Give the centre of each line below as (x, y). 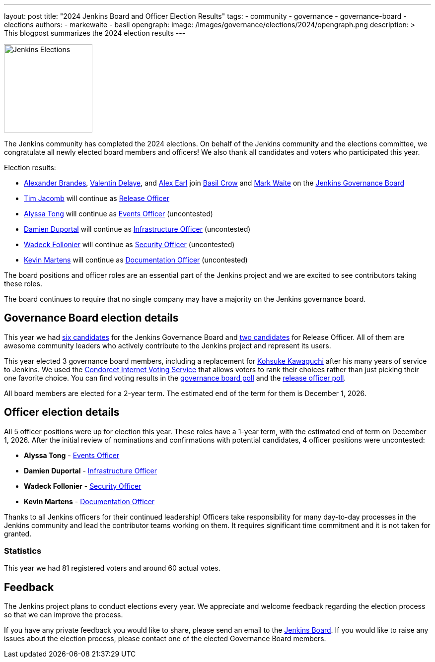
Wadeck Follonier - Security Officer (83, 486)
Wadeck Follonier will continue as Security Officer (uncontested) (129, 244)
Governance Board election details (91, 318)
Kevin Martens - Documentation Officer (89, 501)
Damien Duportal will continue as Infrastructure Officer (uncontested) (137, 229)
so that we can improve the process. (64, 615)
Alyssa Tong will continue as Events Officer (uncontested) (118, 214)
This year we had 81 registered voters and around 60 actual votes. (112, 568)
